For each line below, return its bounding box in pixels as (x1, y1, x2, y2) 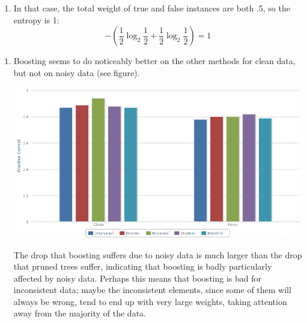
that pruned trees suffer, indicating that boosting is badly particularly (13, 260, 272, 273)
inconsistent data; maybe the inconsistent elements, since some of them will (13, 283, 291, 296)
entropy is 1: (13, 13, 59, 26)
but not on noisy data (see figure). (13, 66, 140, 79)
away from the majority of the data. (13, 307, 146, 319)
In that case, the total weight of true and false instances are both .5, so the (13, 2, 290, 14)
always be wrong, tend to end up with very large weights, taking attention (13, 295, 287, 307)
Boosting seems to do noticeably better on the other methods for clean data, (13, 55, 296, 67)
